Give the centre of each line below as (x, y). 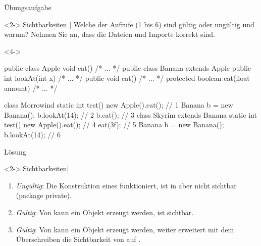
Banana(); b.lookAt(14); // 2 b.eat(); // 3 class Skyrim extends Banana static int (130, 114)
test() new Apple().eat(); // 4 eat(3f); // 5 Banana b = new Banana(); (114, 125)
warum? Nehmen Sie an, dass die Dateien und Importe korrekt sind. (110, 34)
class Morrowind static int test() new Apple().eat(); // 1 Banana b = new (119, 105)
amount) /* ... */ (31, 88)
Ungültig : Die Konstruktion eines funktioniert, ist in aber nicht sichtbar (126, 185)
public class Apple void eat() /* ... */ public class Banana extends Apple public (128, 68)
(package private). (44, 195)
